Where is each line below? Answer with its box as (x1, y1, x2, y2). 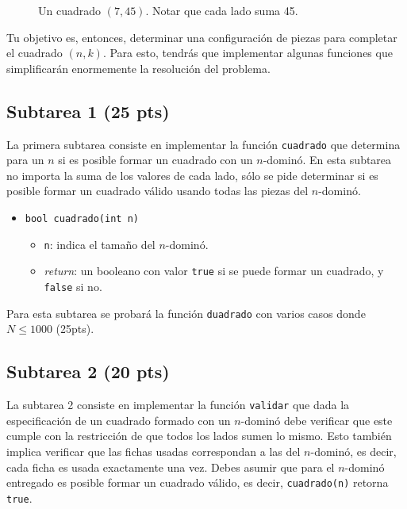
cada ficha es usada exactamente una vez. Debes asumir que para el (6, 458, 335, 475)
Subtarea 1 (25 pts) (6, 98, 170, 123)
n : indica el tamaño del (44, 235, 156, 252)
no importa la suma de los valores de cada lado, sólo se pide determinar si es (6, 166, 378, 183)
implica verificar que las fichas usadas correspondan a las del (6, 442, 301, 459)
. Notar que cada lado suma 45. (145, 2, 298, 18)
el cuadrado (6, 44, 63, 61)
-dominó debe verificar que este (240, 411, 393, 428)
